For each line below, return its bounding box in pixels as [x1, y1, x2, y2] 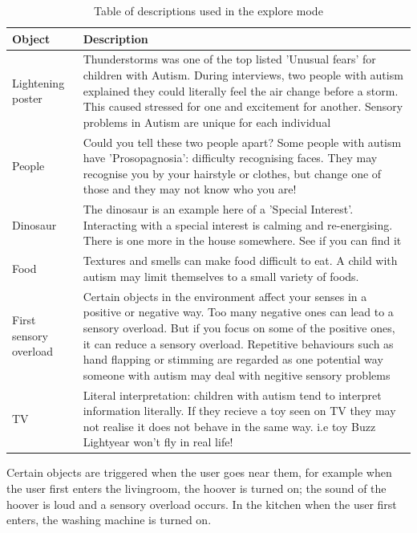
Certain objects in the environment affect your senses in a [83, 287, 367, 304]
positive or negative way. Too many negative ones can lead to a [83, 303, 394, 320]
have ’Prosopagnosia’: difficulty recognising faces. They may [83, 149, 378, 166]
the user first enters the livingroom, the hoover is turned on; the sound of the [6, 480, 387, 497]
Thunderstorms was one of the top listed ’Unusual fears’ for [83, 51, 376, 67]
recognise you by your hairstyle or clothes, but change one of [83, 165, 382, 181]
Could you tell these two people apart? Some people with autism [83, 133, 402, 150]
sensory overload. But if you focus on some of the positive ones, [83, 319, 395, 336]
